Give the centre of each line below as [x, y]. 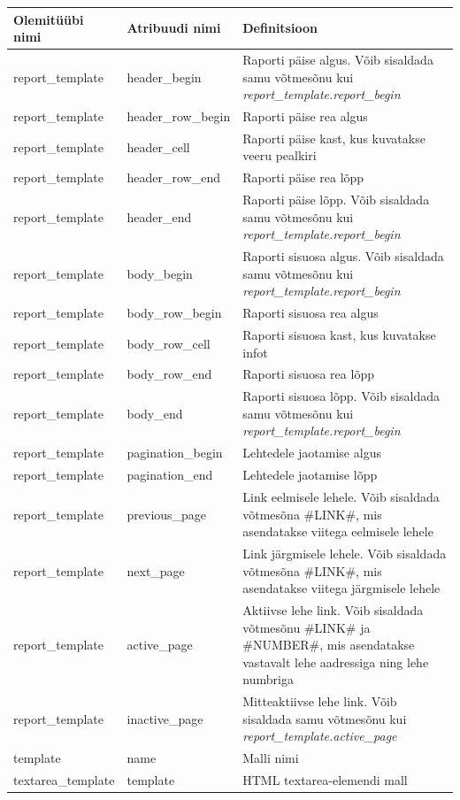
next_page [156, 570]
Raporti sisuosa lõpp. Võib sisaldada [341, 396]
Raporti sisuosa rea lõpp [308, 374]
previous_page [167, 514]
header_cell [158, 146]
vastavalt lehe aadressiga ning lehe [336, 662]
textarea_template [64, 780]
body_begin [160, 273]
